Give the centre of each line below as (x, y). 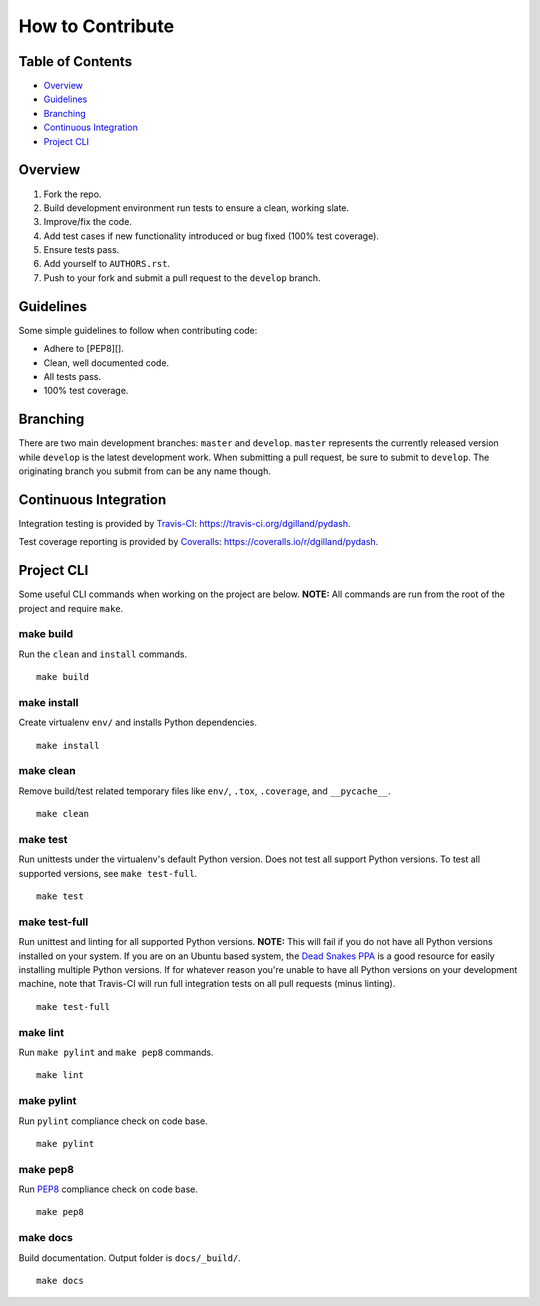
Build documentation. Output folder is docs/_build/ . (130, 1257)
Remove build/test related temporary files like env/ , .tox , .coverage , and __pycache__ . (204, 791)
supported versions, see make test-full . (108, 873)
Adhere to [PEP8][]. (84, 349)
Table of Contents (75, 61)
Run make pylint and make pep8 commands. (116, 1052)
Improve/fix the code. (87, 222)
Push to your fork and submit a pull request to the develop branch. (182, 277)
